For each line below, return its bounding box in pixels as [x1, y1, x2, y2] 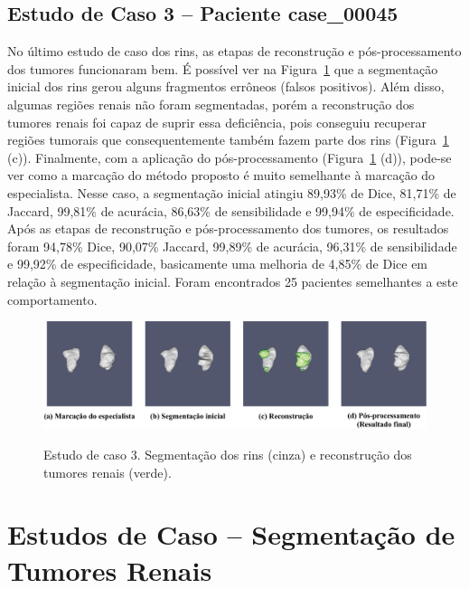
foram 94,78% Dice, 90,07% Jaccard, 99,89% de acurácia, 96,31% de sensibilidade [7, 236, 457, 255]
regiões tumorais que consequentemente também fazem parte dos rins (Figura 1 [7, 130, 449, 149]
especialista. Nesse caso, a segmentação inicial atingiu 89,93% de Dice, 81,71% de [7, 183, 456, 202]
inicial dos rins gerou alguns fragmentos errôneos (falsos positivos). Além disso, [7, 77, 445, 96]
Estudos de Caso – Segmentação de [7, 516, 455, 553]
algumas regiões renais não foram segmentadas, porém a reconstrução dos [7, 94, 415, 113]
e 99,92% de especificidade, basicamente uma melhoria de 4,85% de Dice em [7, 254, 428, 273]
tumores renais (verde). [43, 462, 172, 481]
